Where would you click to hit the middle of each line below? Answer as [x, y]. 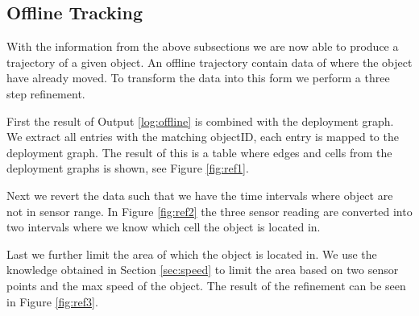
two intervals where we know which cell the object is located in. [164, 227]
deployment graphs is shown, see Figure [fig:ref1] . [128, 168]
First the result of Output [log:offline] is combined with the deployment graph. [200, 121]
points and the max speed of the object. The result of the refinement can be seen [206, 285]
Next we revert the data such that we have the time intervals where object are [200, 195]
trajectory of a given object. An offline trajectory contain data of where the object [209, 62]
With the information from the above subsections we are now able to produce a [203, 46]
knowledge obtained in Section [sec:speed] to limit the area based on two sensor [203, 270]
